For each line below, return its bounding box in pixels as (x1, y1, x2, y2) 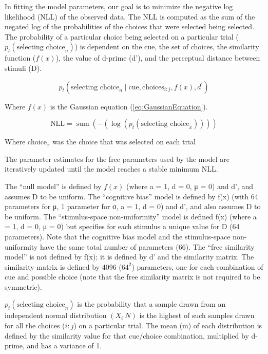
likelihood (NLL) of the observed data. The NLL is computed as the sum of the (5, 11, 255, 22)
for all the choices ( (5, 320, 65, 331)
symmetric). (5, 281, 42, 292)
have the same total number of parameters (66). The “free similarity (40, 241, 255, 252)
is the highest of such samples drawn (139, 310, 255, 321)
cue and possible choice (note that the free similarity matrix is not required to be (5, 271, 260, 282)
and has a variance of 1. (27, 340, 102, 351)
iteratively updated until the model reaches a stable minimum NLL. (5, 163, 218, 174)
